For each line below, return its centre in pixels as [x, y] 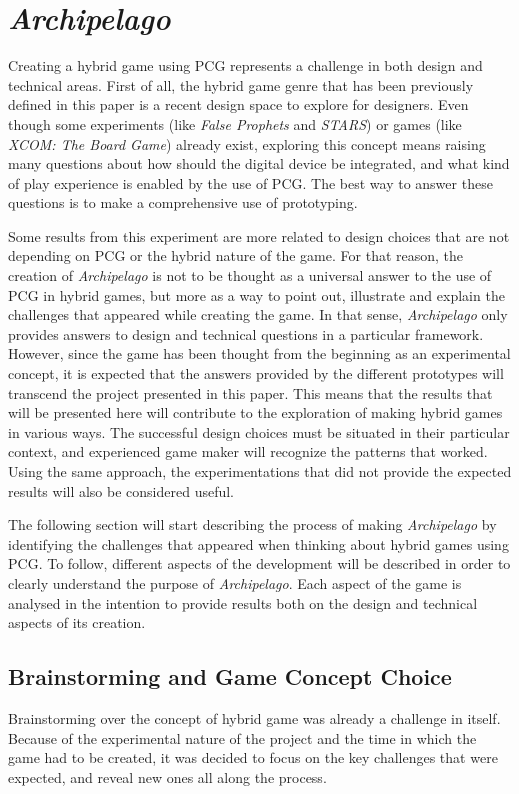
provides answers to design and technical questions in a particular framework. [246, 333]
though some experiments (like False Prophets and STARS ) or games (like [235, 123]
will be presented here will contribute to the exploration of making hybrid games [255, 412]
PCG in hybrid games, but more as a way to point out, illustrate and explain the [256, 294]
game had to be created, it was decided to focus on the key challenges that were [253, 757]
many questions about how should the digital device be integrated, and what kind [259, 163]
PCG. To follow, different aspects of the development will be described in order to [259, 563]
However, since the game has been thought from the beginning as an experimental [259, 353]
